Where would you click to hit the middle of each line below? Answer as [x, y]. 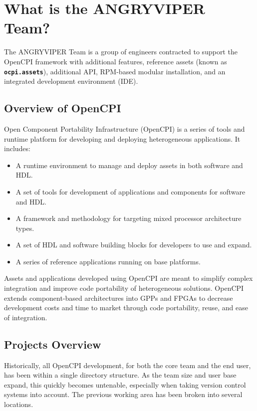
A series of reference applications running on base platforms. [108, 261]
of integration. [26, 317]
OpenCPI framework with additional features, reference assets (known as [116, 61]
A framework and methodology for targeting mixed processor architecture [128, 218]
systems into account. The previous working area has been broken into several [123, 394]
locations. [19, 404]
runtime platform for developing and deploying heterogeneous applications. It [122, 138]
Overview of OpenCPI [63, 108]
